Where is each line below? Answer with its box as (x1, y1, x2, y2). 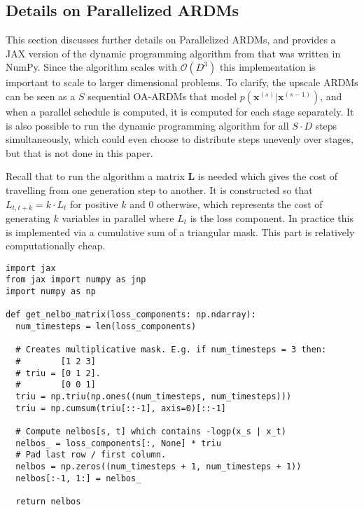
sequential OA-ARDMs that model (87, 88, 237, 103)
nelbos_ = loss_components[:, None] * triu (15, 438, 221, 448)
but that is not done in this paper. (6, 145, 153, 160)
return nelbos (15, 496, 81, 506)
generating (6, 211, 50, 225)
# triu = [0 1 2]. (15, 368, 101, 378)
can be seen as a (6, 88, 76, 103)
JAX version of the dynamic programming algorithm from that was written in (6, 46, 341, 60)
